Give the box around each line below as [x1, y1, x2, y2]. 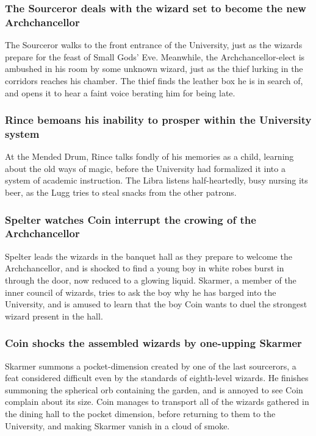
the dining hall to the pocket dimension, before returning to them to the [5, 407, 276, 420]
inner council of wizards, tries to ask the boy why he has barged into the [5, 285, 276, 298]
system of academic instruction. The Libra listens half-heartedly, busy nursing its [5, 174, 308, 187]
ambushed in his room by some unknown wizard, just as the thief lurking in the [5, 62, 303, 75]
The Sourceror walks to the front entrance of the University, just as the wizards [5, 38, 303, 51]
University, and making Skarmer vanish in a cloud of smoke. [5, 419, 230, 432]
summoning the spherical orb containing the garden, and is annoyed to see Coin [5, 383, 303, 396]
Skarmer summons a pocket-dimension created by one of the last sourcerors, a [5, 359, 296, 372]
